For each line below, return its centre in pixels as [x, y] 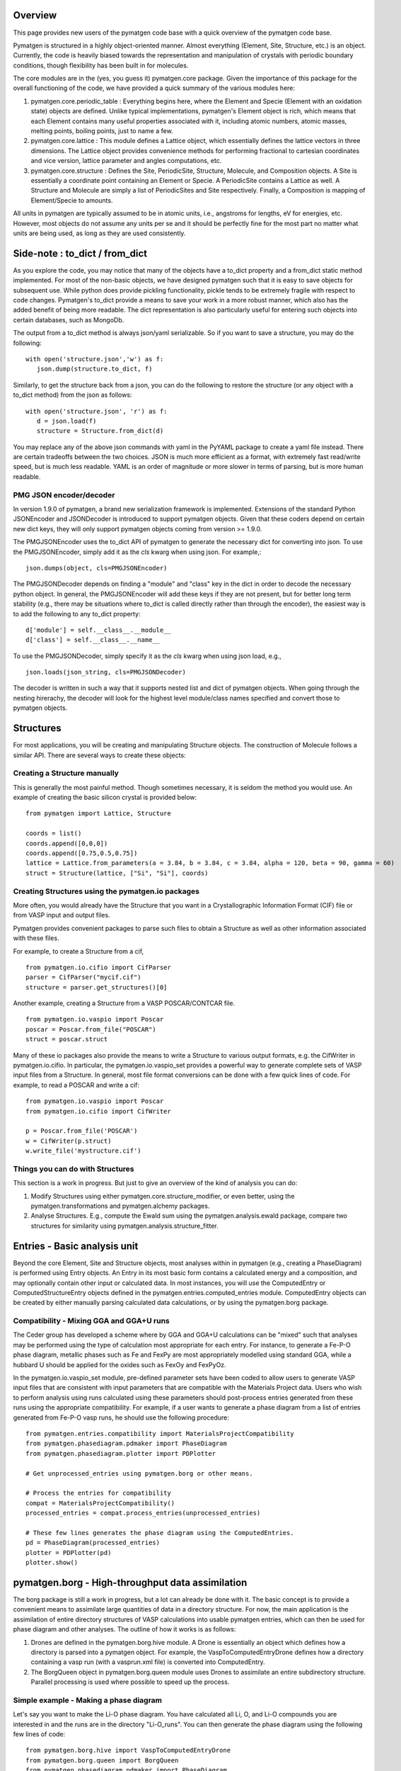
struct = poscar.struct [67, 1039]
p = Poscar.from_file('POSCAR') [82, 1131]
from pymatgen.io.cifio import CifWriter [98, 1111]
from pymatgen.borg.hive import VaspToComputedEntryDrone [128, 1750]
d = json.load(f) [66, 421]
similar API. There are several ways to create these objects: [100, 755]
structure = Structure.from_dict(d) [100, 431]
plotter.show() [52, 1563]
